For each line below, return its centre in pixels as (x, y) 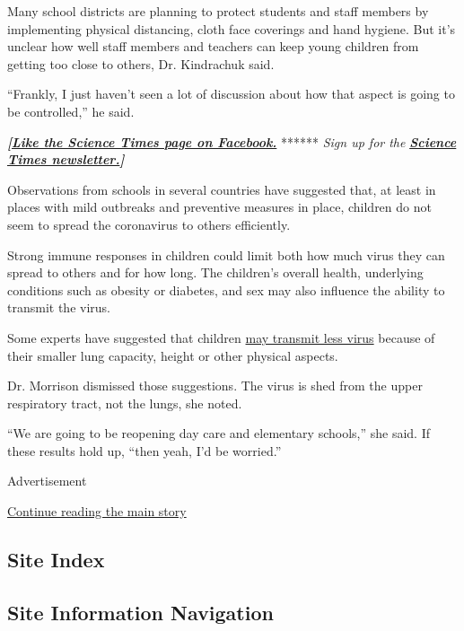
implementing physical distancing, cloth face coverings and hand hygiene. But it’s (232, 28)
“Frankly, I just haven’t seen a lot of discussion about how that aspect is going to (231, 94)
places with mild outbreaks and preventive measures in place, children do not (219, 207)
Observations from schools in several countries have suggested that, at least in (222, 189)
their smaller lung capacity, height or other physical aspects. (173, 355)
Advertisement (47, 481)
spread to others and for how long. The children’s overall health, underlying (215, 272)
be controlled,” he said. (71, 111)
